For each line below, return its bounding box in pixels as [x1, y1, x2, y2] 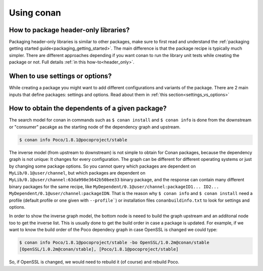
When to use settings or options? [9, 72, 112, 80]
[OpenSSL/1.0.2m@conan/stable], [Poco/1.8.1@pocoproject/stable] [19, 247, 179, 252]
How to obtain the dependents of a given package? [9, 104, 167, 113]
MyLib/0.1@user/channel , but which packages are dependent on [9, 170, 146, 175]
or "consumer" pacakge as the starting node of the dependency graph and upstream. [9, 124, 181, 130]
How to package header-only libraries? [9, 26, 130, 34]
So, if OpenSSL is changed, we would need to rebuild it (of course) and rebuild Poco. [9, 259, 180, 265]
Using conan [9, 7, 61, 18]
